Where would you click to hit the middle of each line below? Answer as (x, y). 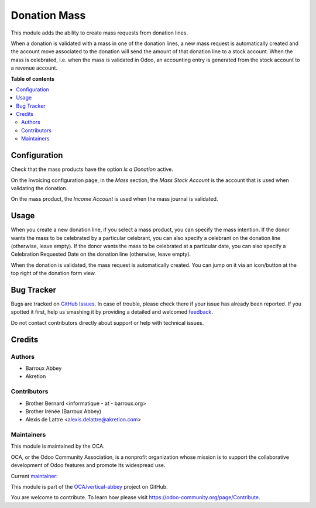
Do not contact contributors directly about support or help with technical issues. (107, 322)
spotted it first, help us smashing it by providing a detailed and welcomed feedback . (112, 312)
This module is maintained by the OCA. (58, 446)
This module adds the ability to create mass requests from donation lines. (99, 33)
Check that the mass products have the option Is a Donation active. (92, 169)
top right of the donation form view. (54, 273)
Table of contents (33, 78)
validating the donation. (39, 188)
